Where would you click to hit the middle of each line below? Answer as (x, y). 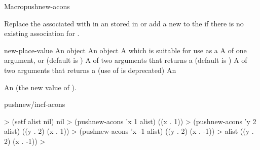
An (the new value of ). (40, 87)
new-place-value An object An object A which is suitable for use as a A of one (125, 50)
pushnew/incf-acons (35, 104)
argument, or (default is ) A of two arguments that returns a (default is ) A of (126, 60)
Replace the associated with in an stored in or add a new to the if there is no (124, 23)
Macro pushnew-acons (37, 6)
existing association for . (42, 33)
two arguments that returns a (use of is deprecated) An (90, 70)
